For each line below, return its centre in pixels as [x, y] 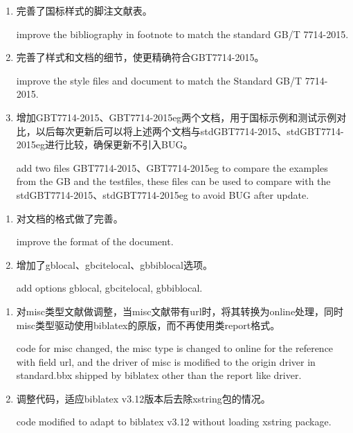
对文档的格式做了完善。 [70, 218]
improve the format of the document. [95, 241]
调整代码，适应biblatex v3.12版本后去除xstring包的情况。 [143, 398]
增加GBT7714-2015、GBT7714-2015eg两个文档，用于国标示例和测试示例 [176, 117]
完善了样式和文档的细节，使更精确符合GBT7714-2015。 [140, 57]
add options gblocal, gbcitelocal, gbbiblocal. [109, 288]
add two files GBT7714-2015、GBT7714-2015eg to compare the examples [172, 167]
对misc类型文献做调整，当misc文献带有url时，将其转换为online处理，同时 [180, 311]
